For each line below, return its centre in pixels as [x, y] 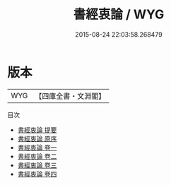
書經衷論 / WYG [119, 14]
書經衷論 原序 [37, 138]
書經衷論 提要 [37, 130]
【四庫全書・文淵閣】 [70, 96]
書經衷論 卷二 [37, 156]
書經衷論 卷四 [37, 174]
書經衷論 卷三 [37, 165]
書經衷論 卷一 [37, 147]
